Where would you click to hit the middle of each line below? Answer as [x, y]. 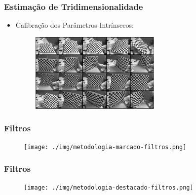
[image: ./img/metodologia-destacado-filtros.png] [109, 188]
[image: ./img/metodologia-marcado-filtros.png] [105, 147]
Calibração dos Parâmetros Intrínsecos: [75, 25]
